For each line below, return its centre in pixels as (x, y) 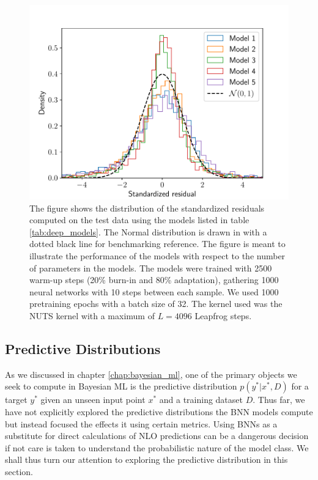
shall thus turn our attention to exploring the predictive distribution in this (146, 460)
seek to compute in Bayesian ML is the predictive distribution (121, 386)
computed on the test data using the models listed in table (139, 220)
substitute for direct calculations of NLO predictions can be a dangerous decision (157, 436)
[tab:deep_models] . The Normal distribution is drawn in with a (148, 231)
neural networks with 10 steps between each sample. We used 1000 (154, 291)
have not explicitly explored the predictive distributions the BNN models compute (159, 411)
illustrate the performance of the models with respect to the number (157, 255)
